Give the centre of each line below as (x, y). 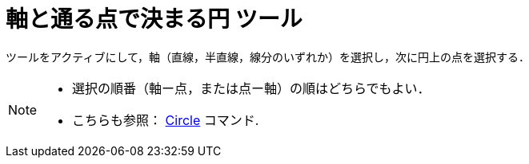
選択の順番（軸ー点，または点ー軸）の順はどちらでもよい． (251, 88)
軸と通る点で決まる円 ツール (154, 19)
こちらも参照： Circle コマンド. (166, 120)
